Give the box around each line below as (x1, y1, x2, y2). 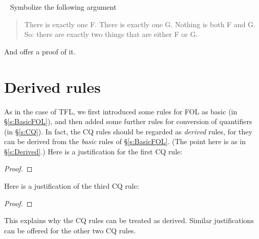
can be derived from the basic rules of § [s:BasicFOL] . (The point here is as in (4, 136, 246, 147)
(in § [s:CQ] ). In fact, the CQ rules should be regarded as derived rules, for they (4, 126, 252, 136)
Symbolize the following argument (10, 2, 117, 12)
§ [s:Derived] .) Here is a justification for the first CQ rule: (4, 146, 183, 156)
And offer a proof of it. (4, 46, 76, 56)
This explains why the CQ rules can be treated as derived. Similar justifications (4, 215, 254, 226)
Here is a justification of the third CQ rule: (4, 181, 139, 191)
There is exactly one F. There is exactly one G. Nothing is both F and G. (24, 18, 256, 29)
